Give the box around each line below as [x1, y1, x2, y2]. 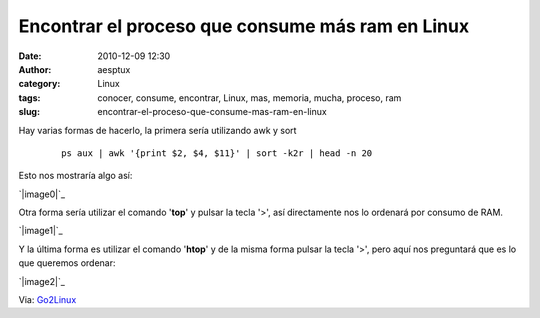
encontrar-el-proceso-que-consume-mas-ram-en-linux [97, 106, 327, 118]
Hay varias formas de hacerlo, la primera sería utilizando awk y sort [18, 124, 297, 136]
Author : [18, 63, 52, 75]
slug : [18, 106, 40, 118]
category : [18, 78, 61, 90]
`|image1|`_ [18, 225, 64, 237]
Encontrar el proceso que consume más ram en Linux [18, 15, 470, 37]
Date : [18, 50, 42, 62]
